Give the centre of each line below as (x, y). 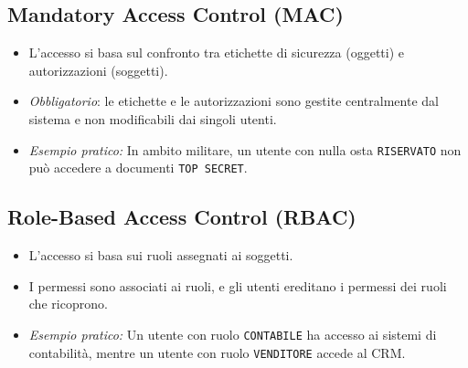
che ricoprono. (68, 304)
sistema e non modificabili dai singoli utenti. (153, 118)
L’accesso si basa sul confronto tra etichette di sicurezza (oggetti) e (216, 53)
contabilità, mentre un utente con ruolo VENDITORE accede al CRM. (217, 352)
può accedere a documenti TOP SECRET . (138, 168)
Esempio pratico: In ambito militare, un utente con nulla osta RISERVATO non (245, 149)
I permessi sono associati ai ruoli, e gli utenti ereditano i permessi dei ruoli (238, 285)
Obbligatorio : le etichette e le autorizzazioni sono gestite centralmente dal (234, 101)
